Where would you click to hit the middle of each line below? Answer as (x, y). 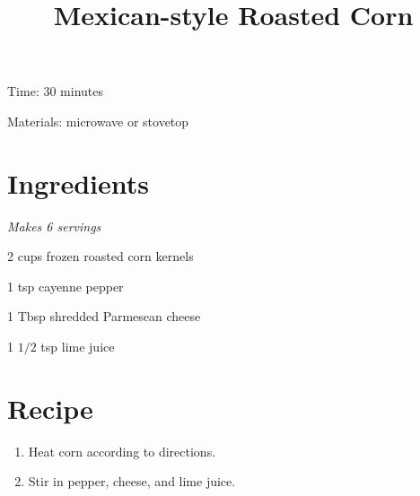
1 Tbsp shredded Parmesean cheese (104, 316)
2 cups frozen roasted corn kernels (101, 256)
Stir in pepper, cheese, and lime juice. (132, 481)
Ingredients (79, 183)
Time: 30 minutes (56, 91)
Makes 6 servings (54, 226)
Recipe (50, 408)
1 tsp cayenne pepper (66, 286)
